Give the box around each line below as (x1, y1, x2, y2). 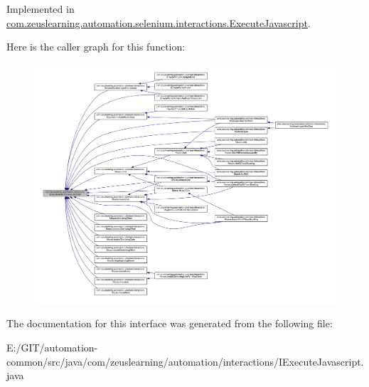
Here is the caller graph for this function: (6, 39, 186, 54)
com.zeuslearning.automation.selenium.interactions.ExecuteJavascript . (6, 15, 311, 30)
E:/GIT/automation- (6, 339, 98, 354)
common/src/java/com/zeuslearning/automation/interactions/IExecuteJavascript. (6, 354, 364, 369)
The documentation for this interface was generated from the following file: (6, 316, 333, 331)
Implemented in (6, 1, 75, 16)
